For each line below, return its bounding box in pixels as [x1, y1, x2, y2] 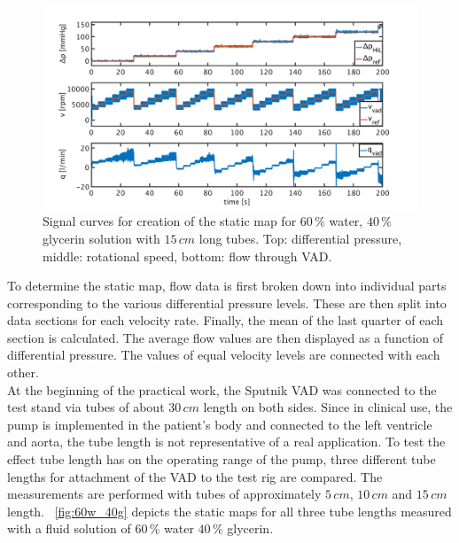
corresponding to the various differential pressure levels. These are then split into [7, 293, 447, 312]
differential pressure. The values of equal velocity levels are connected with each [7, 345, 440, 364]
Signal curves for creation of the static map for [43, 212, 297, 230]
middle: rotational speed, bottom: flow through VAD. [43, 246, 332, 265]
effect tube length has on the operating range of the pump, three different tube [7, 450, 436, 469]
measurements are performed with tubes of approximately [7, 485, 322, 503]
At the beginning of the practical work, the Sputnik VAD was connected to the [7, 380, 437, 399]
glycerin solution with [43, 229, 160, 247]
